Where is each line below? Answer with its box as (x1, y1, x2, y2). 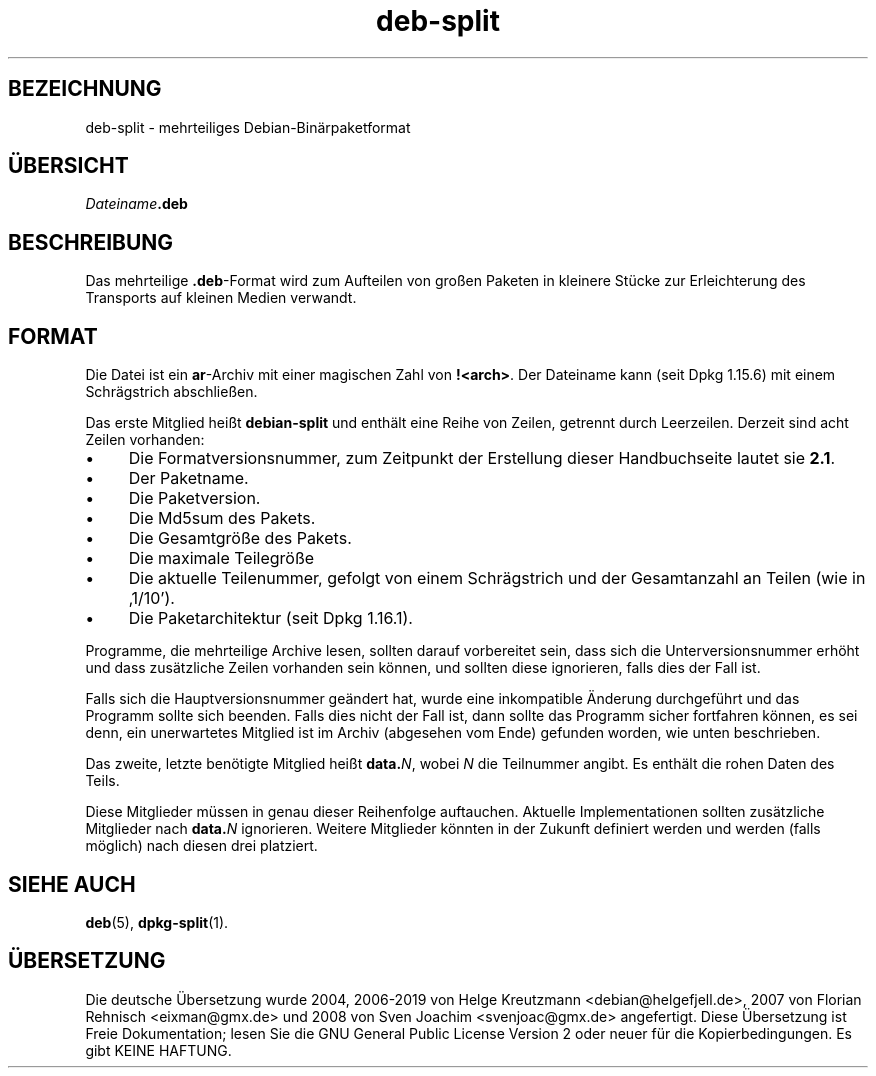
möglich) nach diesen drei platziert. (85, 837, 318, 855)
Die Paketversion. (128, 488, 261, 509)
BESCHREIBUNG (8, 229, 174, 255)
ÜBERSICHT (8, 153, 129, 179)
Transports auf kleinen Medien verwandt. (85, 289, 357, 307)
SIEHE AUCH (8, 871, 136, 897)
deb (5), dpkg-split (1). (85, 913, 229, 931)
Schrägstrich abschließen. (85, 383, 258, 401)
